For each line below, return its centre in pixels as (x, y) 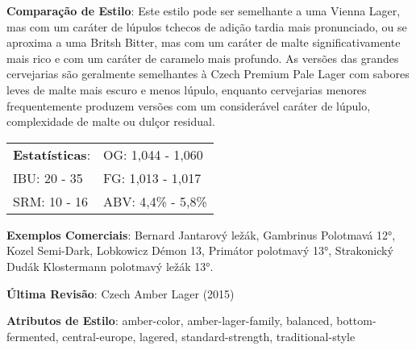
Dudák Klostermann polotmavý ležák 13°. (110, 266)
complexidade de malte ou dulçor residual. (111, 121)
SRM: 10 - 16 (51, 201)
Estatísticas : (52, 154)
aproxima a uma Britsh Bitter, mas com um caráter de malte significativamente (204, 42)
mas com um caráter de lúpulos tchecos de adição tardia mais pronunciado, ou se (207, 26)
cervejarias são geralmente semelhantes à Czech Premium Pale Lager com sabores (208, 74)
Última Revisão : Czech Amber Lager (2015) (121, 293)
